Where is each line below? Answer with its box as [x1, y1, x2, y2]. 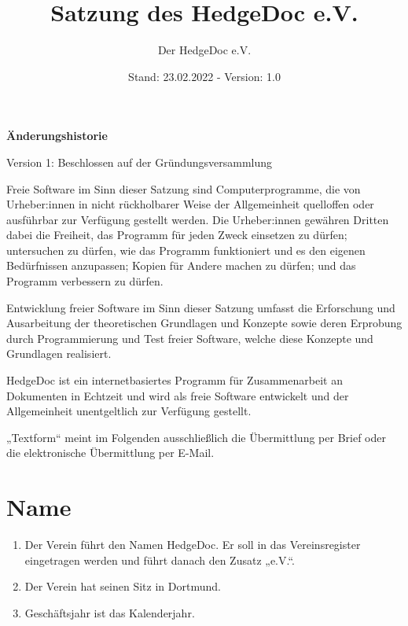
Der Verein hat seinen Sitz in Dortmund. [24, 578, 221, 595]
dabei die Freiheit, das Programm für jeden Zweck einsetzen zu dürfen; [6, 226, 347, 243]
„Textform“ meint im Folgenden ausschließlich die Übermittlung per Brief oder [6, 429, 386, 445]
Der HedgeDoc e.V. [157, 42, 252, 58]
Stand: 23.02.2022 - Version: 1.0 [128, 68, 281, 84]
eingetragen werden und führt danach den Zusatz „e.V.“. [24, 551, 296, 568]
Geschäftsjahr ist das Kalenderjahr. [24, 604, 195, 620]
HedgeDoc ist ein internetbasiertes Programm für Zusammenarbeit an [6, 372, 343, 388]
